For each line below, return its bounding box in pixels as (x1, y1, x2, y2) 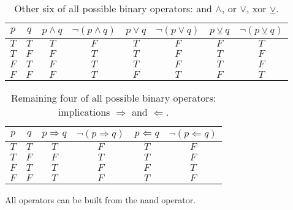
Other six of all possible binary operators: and (14, 1, 212, 15)
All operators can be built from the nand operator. (5, 193, 196, 206)
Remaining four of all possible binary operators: (10, 91, 216, 105)
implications (58, 105, 110, 119)
